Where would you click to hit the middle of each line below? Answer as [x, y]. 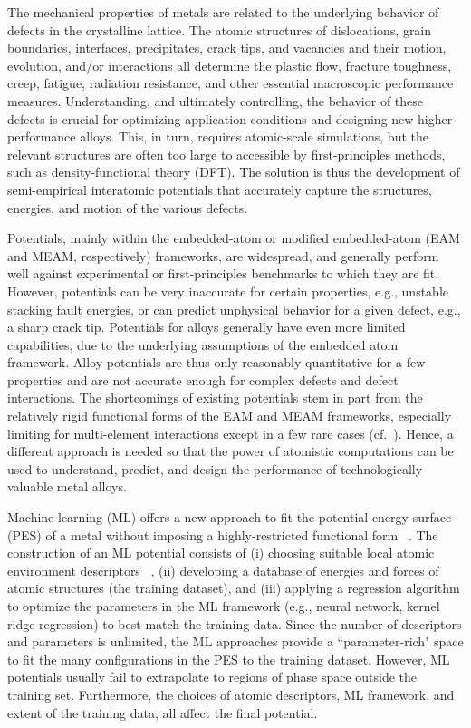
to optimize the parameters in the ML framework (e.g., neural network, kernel [224, 606]
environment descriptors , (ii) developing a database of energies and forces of [223, 570]
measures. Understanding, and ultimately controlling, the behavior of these [216, 100]
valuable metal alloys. [67, 486]
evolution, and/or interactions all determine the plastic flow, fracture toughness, [230, 65]
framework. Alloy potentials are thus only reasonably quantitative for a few [216, 362]
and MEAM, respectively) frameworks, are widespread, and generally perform [223, 255]
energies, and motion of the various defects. [128, 207]
